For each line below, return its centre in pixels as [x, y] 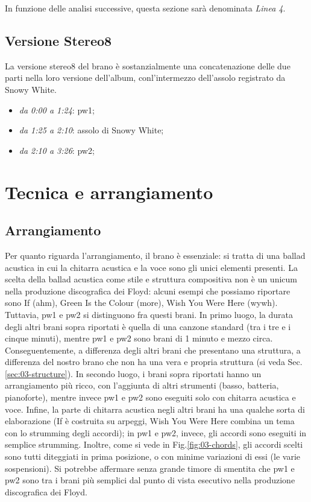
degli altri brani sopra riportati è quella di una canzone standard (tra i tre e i [148, 326]
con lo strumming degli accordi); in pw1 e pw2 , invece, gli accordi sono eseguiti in [156, 432]
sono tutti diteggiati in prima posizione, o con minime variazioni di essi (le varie [153, 456]
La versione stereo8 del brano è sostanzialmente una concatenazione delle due [148, 65]
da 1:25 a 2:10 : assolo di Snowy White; [91, 130]
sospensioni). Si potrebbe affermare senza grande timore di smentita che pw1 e [150, 468]
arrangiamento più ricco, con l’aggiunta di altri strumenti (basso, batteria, [142, 385]
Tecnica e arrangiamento [109, 192]
